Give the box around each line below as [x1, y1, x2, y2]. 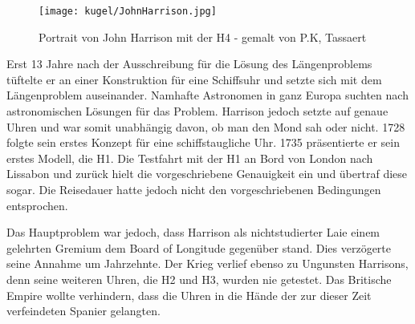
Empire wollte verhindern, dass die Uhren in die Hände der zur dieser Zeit [6, 286, 372, 303]
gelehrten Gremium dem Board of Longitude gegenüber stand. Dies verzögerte [6, 239, 391, 256]
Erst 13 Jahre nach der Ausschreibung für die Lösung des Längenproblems [6, 55, 372, 72]
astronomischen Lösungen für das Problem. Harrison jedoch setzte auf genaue [6, 103, 389, 119]
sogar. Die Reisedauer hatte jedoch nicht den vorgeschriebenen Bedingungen [6, 181, 381, 197]
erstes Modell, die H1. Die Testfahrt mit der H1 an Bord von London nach [6, 149, 373, 166]
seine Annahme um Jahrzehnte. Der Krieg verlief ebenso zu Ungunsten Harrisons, [6, 255, 409, 272]
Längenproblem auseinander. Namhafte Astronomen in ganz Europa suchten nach [6, 87, 409, 103]
